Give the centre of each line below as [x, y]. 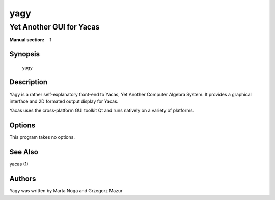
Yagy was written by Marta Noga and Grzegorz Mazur [66, 191]
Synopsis [25, 54]
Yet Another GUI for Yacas [54, 27]
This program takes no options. [42, 137]
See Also [24, 152]
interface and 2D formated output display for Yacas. [64, 101]
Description [29, 82]
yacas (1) [19, 164]
